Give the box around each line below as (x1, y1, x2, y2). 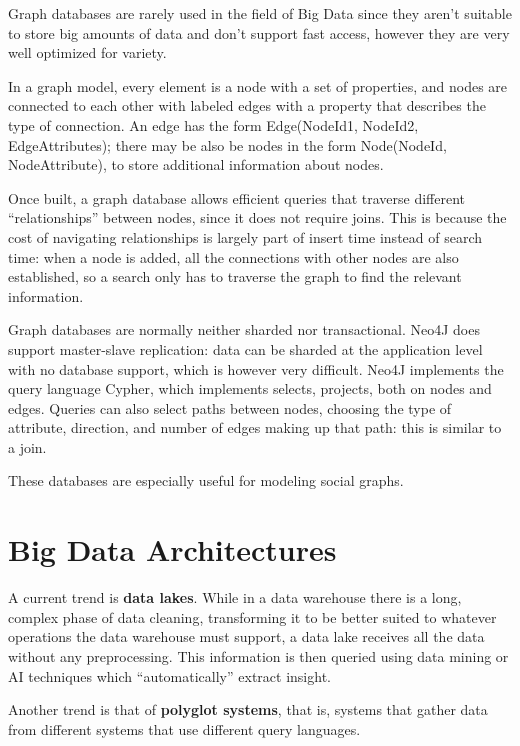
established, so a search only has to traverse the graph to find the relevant (8, 266, 462, 287)
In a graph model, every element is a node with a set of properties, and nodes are (8, 75, 508, 96)
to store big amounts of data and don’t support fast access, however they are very (8, 22, 510, 43)
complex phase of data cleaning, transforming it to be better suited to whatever (8, 606, 497, 627)
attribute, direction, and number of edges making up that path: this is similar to (8, 417, 502, 438)
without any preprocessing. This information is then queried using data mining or (8, 645, 509, 666)
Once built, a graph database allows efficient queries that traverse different (8, 187, 466, 208)
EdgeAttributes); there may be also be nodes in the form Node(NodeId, (8, 134, 447, 155)
